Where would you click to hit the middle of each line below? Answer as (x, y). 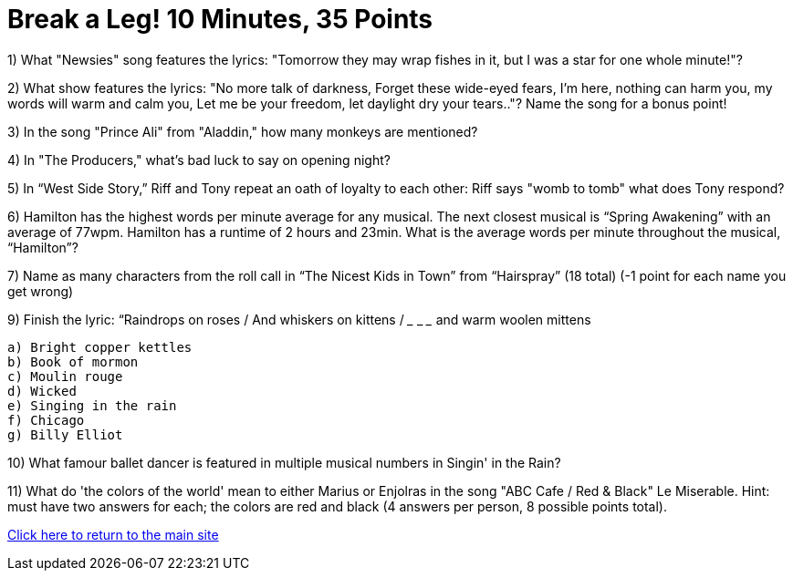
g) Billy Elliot (65, 434)
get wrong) (41, 291)
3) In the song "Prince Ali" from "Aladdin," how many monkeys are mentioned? (243, 131)
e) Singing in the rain (92, 405)
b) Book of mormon (73, 361)
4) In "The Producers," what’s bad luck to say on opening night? (199, 160)
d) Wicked (42, 391)
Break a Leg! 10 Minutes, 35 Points (220, 19)
